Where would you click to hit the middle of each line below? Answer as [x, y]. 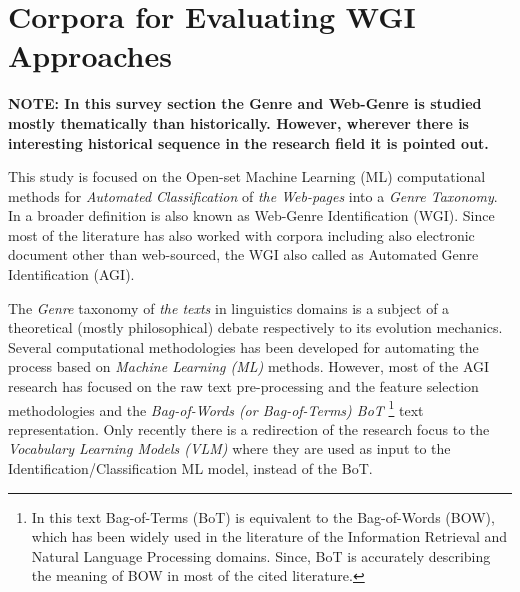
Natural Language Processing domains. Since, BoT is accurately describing [261, 555]
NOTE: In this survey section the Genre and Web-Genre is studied [245, 103]
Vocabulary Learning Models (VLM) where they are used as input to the [229, 448]
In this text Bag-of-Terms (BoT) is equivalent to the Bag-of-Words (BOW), [263, 516]
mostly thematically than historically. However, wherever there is [238, 122]
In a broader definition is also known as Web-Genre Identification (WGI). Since [251, 215]
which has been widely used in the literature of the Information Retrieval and [269, 536]
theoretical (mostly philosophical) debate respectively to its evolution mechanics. [255, 327]
